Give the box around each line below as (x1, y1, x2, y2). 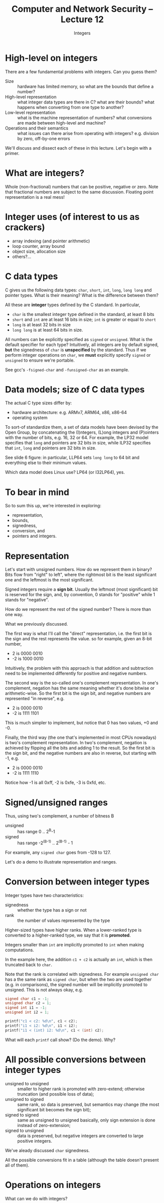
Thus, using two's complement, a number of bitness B (5, 813, 114, 819)
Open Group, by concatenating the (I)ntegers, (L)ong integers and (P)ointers (5, 429, 159, 435)
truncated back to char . (5, 962, 52, 968)
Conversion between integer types (5, 876, 150, 887)
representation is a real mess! (5, 194, 65, 200)
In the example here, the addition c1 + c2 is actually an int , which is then (5, 956, 153, 962)
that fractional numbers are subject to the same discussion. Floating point (5, 189, 154, 195)
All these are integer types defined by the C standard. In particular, (5, 302, 141, 308)
